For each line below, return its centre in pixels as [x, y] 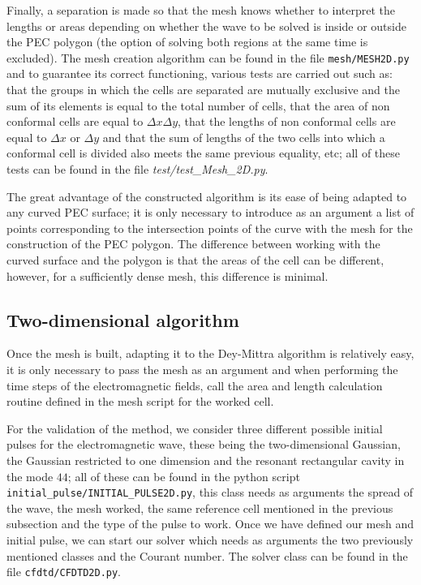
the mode [30, 476]
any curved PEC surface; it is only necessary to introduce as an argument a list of [210, 212]
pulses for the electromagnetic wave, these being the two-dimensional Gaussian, [204, 444]
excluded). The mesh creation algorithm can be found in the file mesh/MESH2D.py [208, 57]
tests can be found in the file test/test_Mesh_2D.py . [137, 169]
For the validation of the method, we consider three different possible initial [195, 428]
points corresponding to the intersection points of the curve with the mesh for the [210, 228]
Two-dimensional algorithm [123, 319]
